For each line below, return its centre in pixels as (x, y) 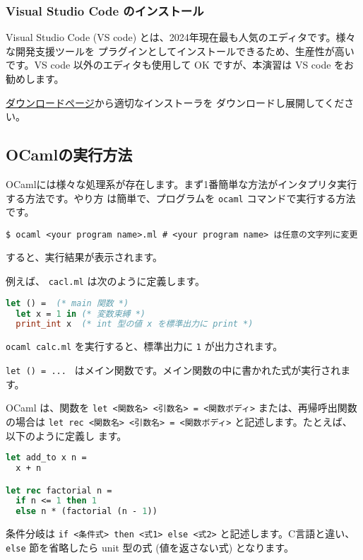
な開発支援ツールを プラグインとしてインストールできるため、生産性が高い (180, 51)
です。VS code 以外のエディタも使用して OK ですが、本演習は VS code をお (180, 65)
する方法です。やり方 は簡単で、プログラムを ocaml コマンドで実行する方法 (181, 198)
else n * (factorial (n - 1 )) (87, 512)
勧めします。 (35, 78)
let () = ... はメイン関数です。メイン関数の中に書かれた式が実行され (173, 370)
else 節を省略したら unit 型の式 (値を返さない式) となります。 (150, 547)
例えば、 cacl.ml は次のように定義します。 (106, 281)
